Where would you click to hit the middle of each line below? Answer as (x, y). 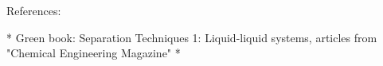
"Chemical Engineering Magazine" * (94, 53)
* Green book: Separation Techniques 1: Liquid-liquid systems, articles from (192, 37)
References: (34, 10)
